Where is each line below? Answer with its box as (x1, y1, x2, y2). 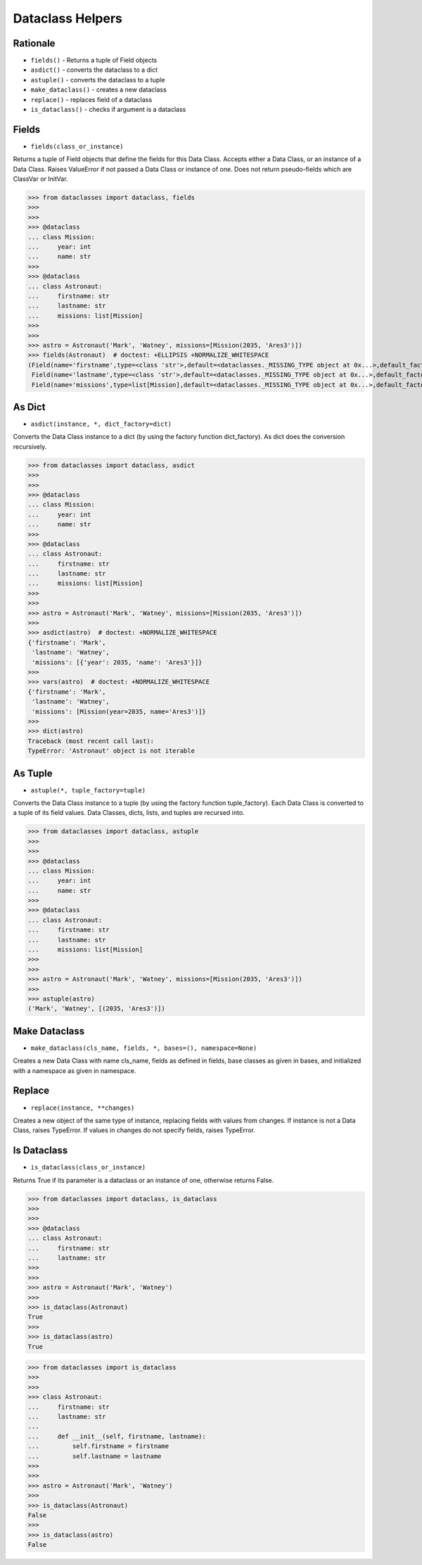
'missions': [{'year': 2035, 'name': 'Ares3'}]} (32, 658, 203, 666)
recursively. (13, 442, 47, 450)
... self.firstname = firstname (27, 1443, 169, 1450)
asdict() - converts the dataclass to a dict (30, 65, 158, 74)
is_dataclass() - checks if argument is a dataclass (30, 106, 186, 114)
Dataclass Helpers (13, 11, 123, 26)
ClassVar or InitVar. (13, 175, 68, 183)
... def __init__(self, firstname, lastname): (27, 1432, 207, 1440)
